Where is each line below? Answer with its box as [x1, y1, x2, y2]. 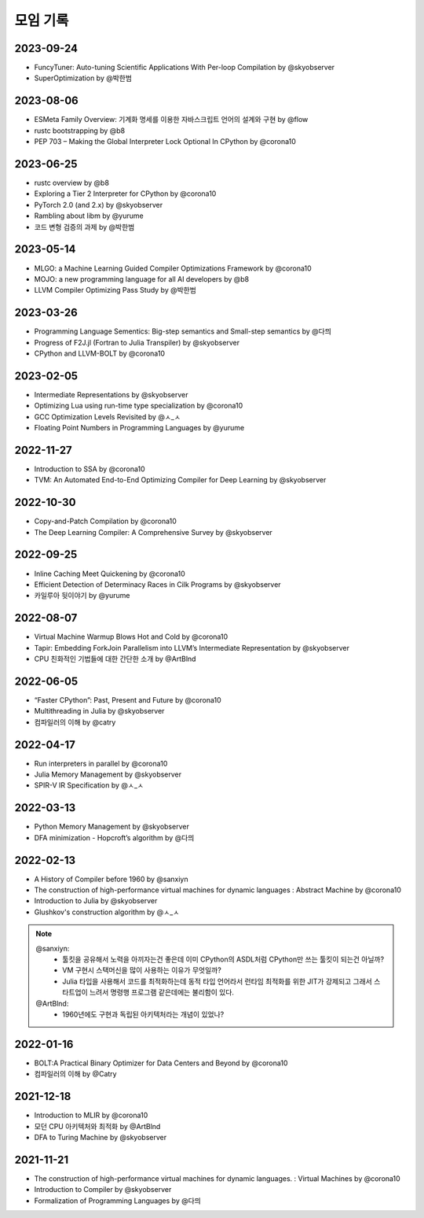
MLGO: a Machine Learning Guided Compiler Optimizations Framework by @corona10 [34, 264, 312, 273]
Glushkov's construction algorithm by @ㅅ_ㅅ [34, 907, 180, 917]
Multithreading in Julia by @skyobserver [34, 707, 165, 716]
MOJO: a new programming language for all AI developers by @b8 [34, 274, 250, 283]
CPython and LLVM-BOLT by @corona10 [34, 349, 165, 358]
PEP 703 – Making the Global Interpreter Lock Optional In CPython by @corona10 [34, 137, 296, 146]
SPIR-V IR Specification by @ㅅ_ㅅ [34, 781, 144, 790]
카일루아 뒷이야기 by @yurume [34, 591, 130, 600]
